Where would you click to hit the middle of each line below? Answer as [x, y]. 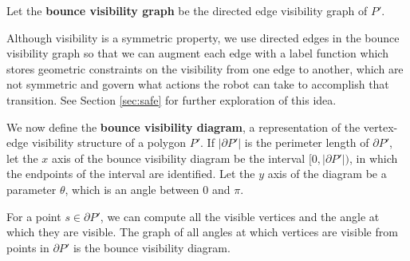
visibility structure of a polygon [109, 142]
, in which [374, 158]
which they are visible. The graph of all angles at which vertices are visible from [202, 232]
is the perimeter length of [307, 142]
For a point [34, 216]
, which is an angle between [132, 189]
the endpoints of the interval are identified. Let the [131, 174]
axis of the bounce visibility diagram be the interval [179, 158]
